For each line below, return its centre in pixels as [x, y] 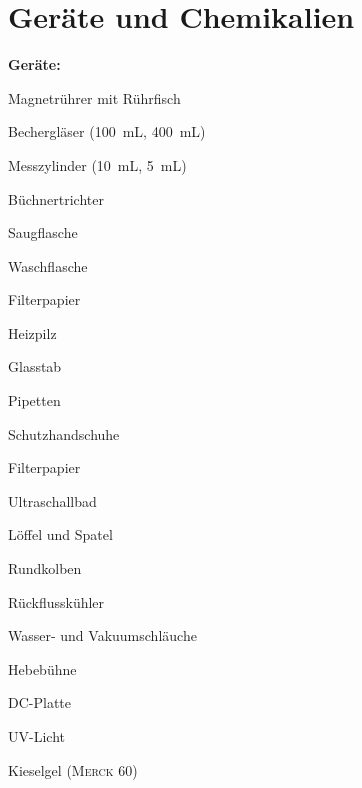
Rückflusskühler [56, 601]
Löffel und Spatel [60, 534]
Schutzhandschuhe [64, 433]
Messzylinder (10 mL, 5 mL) [97, 164]
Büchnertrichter [56, 198]
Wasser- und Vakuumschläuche [102, 635]
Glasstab [35, 366]
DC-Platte [39, 702]
